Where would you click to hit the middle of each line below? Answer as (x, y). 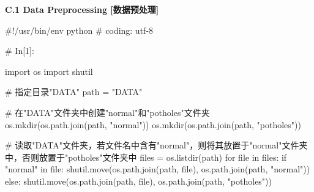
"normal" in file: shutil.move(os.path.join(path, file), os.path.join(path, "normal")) (158, 169)
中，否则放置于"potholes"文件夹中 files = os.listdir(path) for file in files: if (146, 157)
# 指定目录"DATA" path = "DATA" (74, 92)
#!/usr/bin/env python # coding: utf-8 (79, 30)
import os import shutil (49, 71)
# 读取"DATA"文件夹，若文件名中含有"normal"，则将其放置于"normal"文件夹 (156, 145)
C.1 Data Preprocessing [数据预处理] (82, 9)
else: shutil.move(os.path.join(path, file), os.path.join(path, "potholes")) (139, 181)
